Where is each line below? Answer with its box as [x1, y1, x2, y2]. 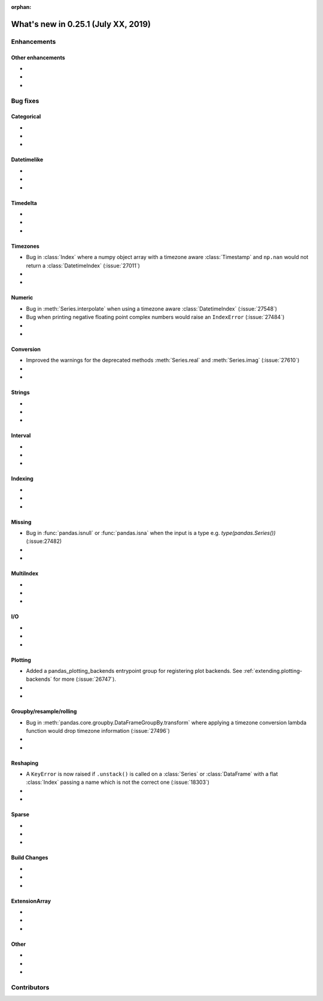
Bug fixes [11, 97, 39, 105]
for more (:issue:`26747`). [53, 675, 117, 683]
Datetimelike [11, 156, 44, 163]
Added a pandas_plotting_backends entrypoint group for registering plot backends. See [26, 667, 242, 674]
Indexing [11, 475, 34, 482]
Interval [11, 432, 31, 439]
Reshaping [11, 759, 39, 766]
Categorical [11, 113, 41, 120]
